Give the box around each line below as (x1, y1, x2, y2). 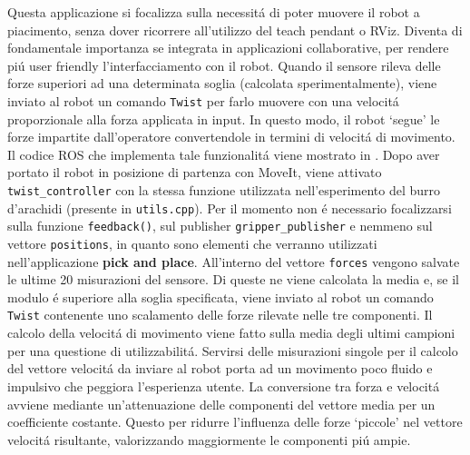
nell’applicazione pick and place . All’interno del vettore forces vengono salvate (7, 252, 460, 271)
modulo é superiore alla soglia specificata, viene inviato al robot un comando (7, 287, 434, 306)
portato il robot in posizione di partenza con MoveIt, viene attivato (7, 163, 382, 182)
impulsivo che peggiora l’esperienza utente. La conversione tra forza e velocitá (7, 376, 440, 395)
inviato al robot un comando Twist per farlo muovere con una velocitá (7, 91, 399, 110)
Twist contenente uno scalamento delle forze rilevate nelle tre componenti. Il (7, 305, 433, 324)
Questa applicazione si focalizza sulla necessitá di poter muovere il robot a (7, 3, 420, 21)
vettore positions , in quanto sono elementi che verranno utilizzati (7, 233, 377, 252)
